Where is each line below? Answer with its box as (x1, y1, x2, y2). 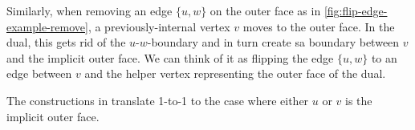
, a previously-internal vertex (87, 18, 230, 35)
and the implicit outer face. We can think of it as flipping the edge (6, 49, 334, 66)
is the (345, 91, 372, 108)
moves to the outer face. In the (242, 18, 395, 35)
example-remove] (6, 18, 88, 35)
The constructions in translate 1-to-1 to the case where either (6, 91, 309, 108)
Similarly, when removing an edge (6, 2, 173, 18)
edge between (6, 65, 72, 82)
